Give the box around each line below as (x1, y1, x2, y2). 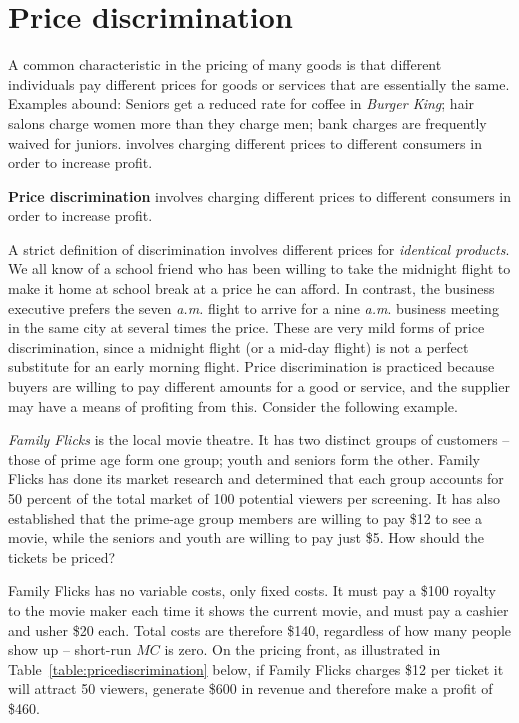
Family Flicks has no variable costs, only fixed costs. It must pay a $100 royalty (8, 580, 496, 601)
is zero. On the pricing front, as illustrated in (164, 639, 441, 660)
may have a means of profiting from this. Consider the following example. (8, 395, 458, 416)
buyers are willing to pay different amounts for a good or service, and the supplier (8, 376, 510, 397)
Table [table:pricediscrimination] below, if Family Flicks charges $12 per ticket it (8, 658, 504, 679)
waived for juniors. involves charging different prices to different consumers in (8, 132, 482, 153)
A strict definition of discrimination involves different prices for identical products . (8, 238, 510, 259)
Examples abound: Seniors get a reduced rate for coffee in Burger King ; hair (8, 93, 475, 114)
